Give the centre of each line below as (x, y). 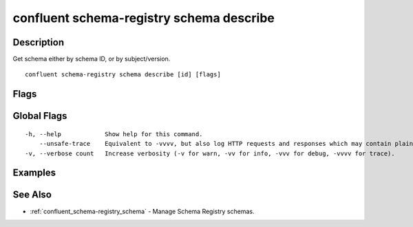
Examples (34, 173)
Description (39, 42)
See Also (32, 195)
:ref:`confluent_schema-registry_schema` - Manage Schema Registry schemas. (142, 211)
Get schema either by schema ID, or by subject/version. (92, 59)
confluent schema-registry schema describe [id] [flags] (123, 75)
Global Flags (40, 116)
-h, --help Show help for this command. (114, 134)
